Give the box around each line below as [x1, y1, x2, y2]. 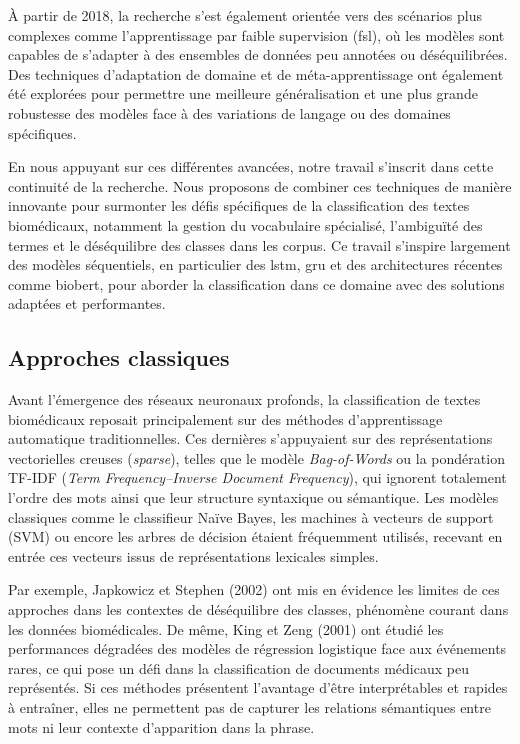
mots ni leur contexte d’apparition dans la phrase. [8, 716, 315, 737]
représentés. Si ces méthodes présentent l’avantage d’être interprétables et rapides [8, 677, 508, 698]
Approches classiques [8, 342, 230, 373]
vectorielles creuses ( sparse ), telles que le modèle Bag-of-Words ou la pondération [8, 447, 505, 468]
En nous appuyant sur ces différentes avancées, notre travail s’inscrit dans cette [8, 156, 494, 177]
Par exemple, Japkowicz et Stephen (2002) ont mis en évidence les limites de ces [8, 579, 500, 600]
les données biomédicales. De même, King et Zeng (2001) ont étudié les [8, 618, 444, 639]
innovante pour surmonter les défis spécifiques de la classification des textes [8, 195, 470, 216]
